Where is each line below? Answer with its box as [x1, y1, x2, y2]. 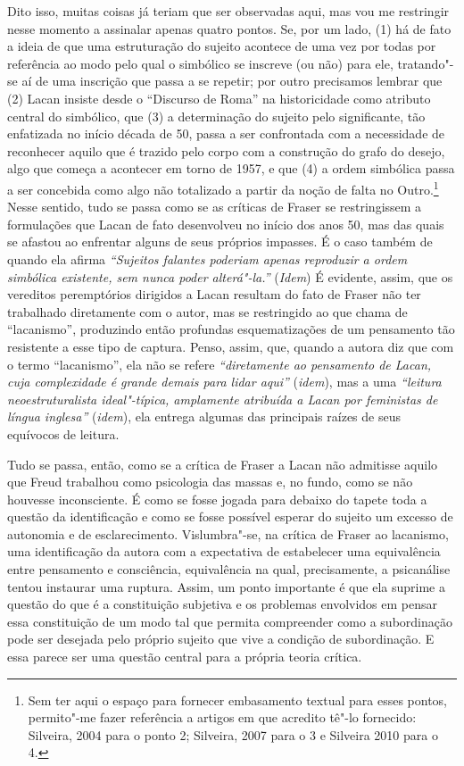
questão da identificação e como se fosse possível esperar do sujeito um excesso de [7, 507, 453, 526]
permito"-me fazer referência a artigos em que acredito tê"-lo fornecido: [28, 708, 417, 727]
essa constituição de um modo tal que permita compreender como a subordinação [7, 612, 452, 630]
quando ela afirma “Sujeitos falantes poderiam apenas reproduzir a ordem [7, 249, 408, 268]
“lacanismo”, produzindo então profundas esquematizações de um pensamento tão [7, 320, 455, 338]
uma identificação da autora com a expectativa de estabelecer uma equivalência [7, 542, 441, 561]
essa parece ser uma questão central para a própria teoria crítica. [7, 647, 362, 666]
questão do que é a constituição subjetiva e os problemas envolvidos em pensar [7, 595, 438, 613]
